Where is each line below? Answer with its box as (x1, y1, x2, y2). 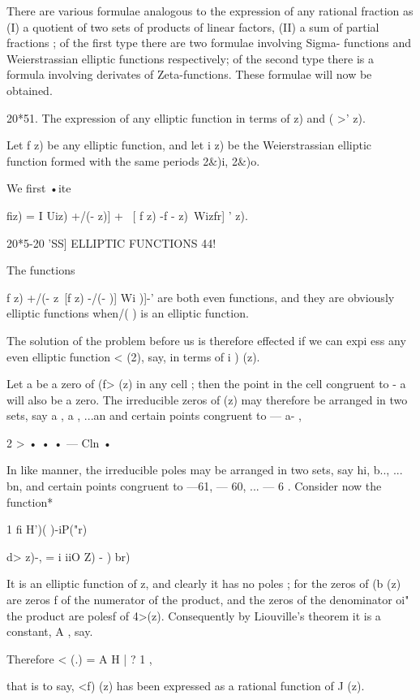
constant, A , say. (6, 623, 93, 640)
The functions (6, 261, 75, 279)
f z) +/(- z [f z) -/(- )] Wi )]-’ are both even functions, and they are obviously (6, 288, 395, 305)
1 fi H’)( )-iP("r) (6, 521, 88, 538)
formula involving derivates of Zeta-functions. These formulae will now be (6, 66, 372, 83)
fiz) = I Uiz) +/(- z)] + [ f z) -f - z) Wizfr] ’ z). (6, 206, 248, 223)
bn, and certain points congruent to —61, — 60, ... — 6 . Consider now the (6, 477, 382, 495)
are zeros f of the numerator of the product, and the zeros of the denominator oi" (6, 591, 409, 608)
